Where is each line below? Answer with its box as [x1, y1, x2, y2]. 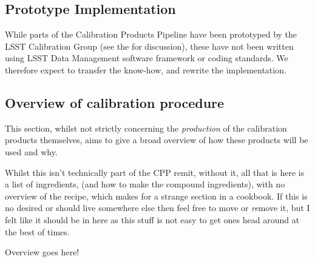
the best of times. [5, 225, 70, 238]
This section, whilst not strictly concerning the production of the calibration [5, 121, 287, 134]
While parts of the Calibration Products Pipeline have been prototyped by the [5, 28, 297, 41]
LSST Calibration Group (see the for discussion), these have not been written [5, 39, 294, 52]
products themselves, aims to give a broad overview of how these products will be [5, 133, 308, 146]
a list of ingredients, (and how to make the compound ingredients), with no [5, 178, 285, 190]
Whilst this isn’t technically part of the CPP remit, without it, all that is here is [5, 166, 305, 178]
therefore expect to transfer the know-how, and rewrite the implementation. [5, 63, 286, 76]
